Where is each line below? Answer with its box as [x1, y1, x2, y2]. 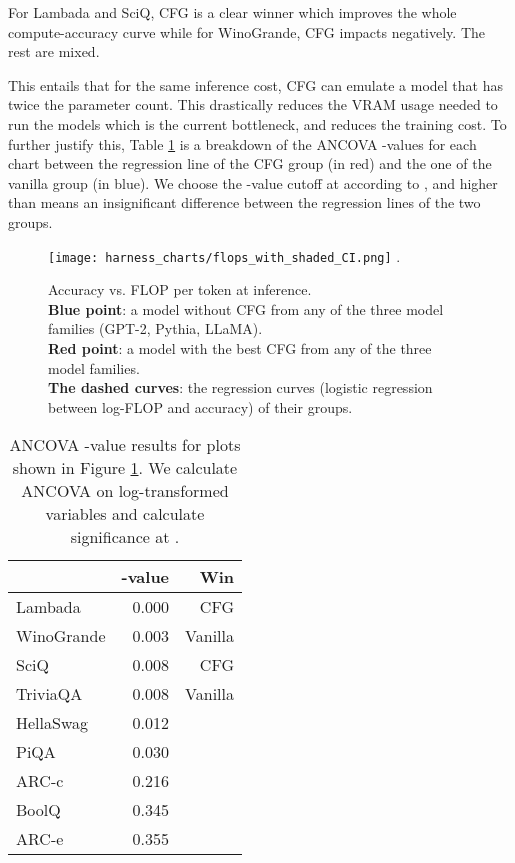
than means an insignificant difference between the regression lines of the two [8, 192, 481, 213]
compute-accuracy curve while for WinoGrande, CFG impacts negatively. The [8, 21, 486, 42]
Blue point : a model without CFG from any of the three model [48, 298, 444, 319]
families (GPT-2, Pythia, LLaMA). [48, 318, 263, 339]
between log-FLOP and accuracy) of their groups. [48, 396, 353, 417]
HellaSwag [16, 711, 89, 735]
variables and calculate [45, 502, 205, 526]
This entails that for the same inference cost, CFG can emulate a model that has [8, 74, 503, 95]
